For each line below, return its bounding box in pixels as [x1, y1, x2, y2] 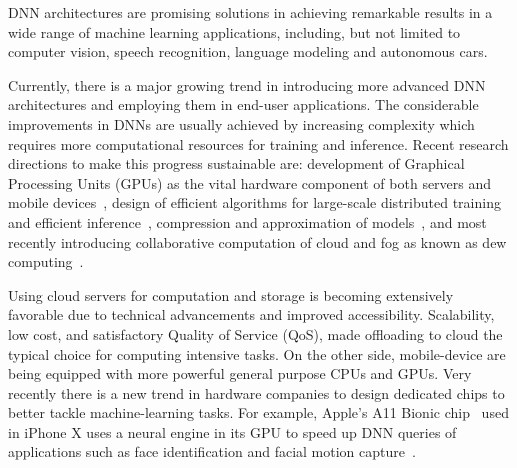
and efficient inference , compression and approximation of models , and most [8, 211, 487, 232]
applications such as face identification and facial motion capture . [8, 441, 416, 462]
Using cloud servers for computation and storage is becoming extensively [8, 284, 454, 305]
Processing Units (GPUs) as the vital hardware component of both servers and [8, 172, 492, 193]
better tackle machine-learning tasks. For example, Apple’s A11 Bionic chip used [8, 402, 509, 423]
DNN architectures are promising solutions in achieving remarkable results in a [8, 2, 493, 22]
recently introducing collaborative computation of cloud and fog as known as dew [8, 231, 507, 252]
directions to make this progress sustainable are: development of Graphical [8, 153, 465, 174]
